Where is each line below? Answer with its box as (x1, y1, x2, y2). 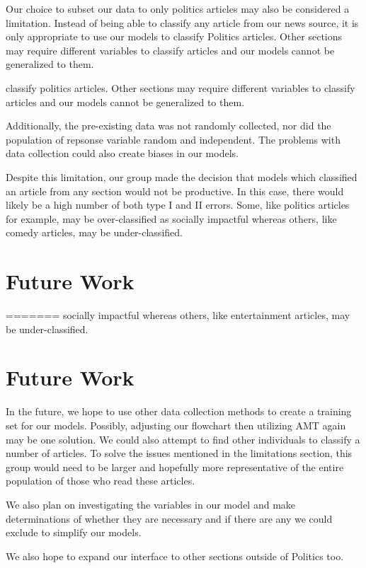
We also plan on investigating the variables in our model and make (6, 497, 296, 511)
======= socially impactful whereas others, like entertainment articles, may (6, 308, 350, 323)
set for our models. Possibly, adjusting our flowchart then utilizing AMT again (6, 417, 346, 432)
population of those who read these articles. (6, 473, 195, 488)
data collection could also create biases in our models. (6, 146, 239, 161)
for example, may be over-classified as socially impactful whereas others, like (6, 211, 337, 226)
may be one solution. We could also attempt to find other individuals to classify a (6, 431, 360, 446)
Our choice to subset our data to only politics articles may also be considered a (6, 1, 350, 16)
